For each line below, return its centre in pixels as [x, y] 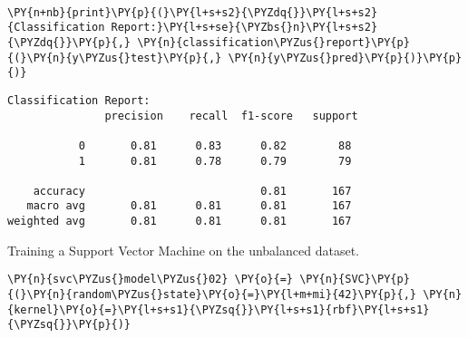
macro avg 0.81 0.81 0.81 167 [189, 206]
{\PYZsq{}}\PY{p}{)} [69, 325]
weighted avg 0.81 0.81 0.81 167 [180, 222]
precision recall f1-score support [231, 116]
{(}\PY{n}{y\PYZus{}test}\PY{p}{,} [115, 58]
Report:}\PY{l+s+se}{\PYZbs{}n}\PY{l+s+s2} [244, 28]
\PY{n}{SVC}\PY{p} [355, 280]
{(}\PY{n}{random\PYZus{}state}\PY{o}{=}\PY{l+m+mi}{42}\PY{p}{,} [212, 295]
